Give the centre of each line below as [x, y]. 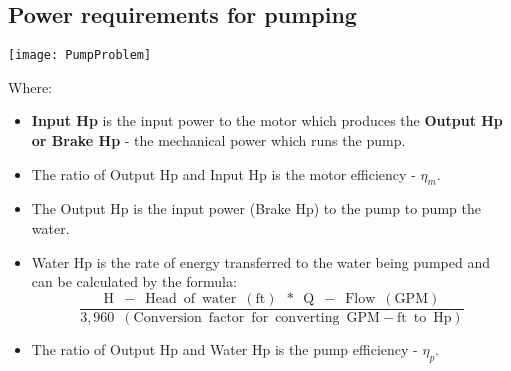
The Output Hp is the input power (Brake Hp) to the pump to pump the [256, 208]
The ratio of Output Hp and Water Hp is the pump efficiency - [224, 348]
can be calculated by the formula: [134, 281]
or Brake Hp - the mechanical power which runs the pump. [218, 140]
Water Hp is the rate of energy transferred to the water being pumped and [260, 261]
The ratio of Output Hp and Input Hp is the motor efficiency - [223, 173]
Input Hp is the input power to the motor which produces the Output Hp [267, 120]
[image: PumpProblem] [80, 55]
